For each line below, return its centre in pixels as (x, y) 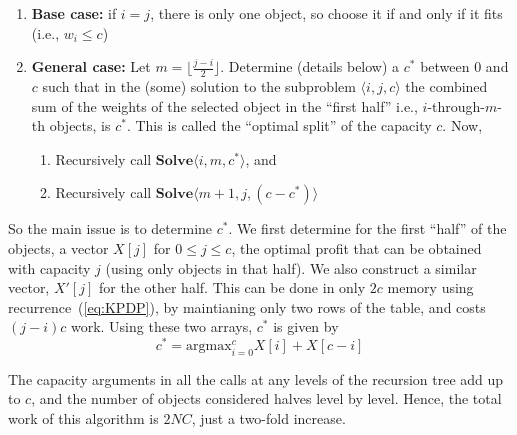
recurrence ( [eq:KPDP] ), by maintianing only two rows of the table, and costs (247, 306)
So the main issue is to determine (110, 228)
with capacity (49, 267)
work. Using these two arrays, (161, 326)
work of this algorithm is (83, 418)
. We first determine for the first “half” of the (367, 228)
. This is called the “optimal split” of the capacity (279, 125)
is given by (306, 326)
